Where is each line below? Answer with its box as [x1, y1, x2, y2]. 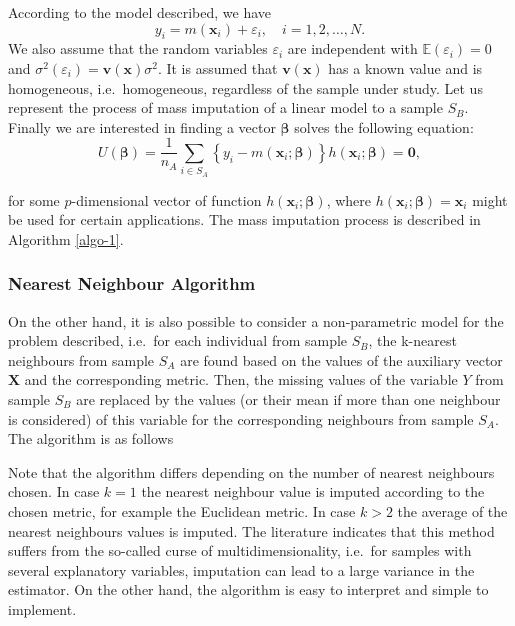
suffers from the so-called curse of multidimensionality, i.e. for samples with [8, 540, 472, 561]
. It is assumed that [157, 57, 278, 78]
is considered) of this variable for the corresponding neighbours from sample [8, 408, 474, 429]
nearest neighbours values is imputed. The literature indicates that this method [8, 520, 495, 541]
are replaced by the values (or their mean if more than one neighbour [76, 388, 501, 409]
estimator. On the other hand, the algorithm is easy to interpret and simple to [8, 579, 489, 600]
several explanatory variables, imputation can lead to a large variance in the [8, 559, 475, 580]
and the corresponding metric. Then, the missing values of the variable [24, 369, 458, 390]
